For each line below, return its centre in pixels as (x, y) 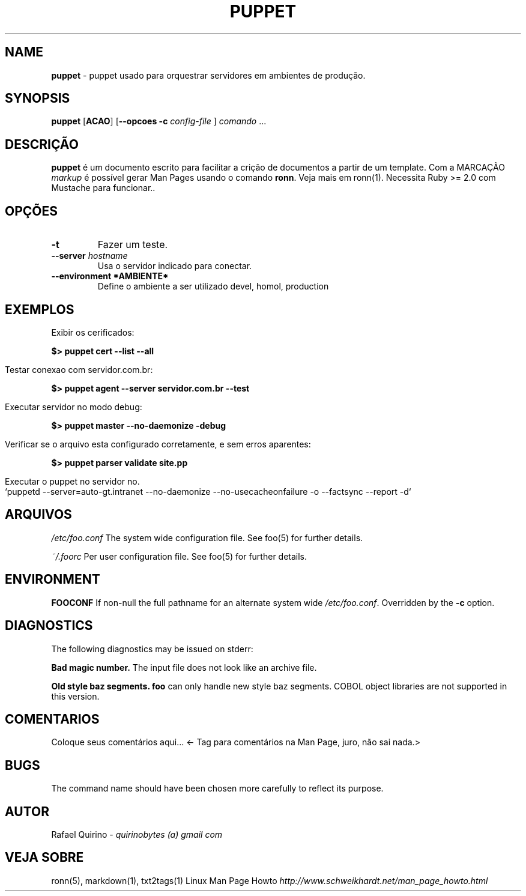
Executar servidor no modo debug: (74, 407)
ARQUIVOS (38, 515)
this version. (75, 696)
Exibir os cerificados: (93, 332)
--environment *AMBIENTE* (110, 276)
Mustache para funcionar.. (103, 188)
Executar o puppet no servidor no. (72, 481)
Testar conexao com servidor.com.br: (79, 369)
